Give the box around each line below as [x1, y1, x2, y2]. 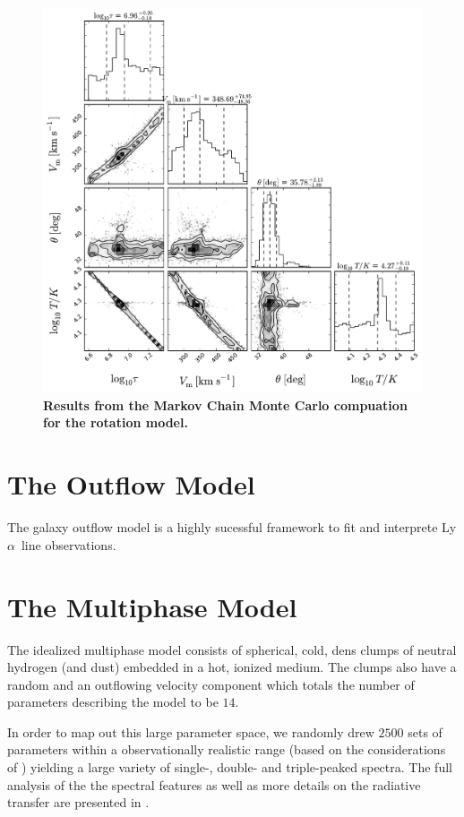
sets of [408, 722, 443, 741]
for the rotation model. [43, 413, 188, 432]
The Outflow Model [7, 466, 255, 503]
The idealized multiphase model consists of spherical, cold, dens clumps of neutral [7, 640, 457, 658]
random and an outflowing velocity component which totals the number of [7, 675, 415, 693]
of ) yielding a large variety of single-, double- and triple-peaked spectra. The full [7, 758, 452, 777]
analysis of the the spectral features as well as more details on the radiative [7, 775, 421, 794]
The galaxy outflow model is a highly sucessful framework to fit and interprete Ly [7, 518, 457, 537]
